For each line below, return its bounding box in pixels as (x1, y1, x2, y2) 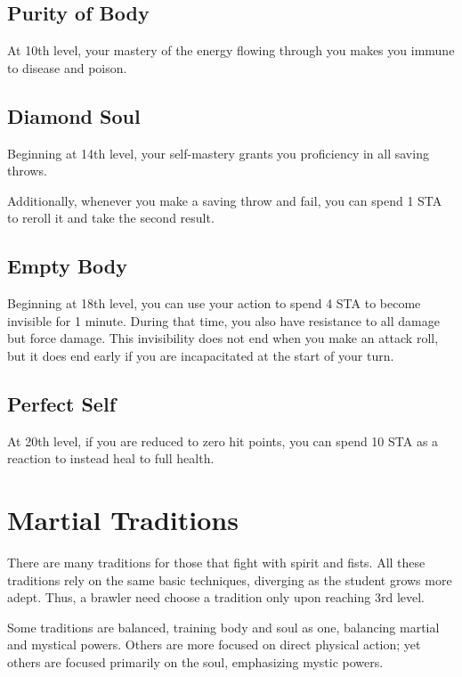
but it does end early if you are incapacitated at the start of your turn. (7, 346, 394, 364)
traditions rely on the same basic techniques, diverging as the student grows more (7, 570, 452, 589)
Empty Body (7, 252, 128, 280)
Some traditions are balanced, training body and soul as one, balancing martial (7, 617, 440, 636)
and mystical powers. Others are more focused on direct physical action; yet (7, 635, 421, 654)
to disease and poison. (7, 58, 127, 77)
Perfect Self (7, 389, 117, 417)
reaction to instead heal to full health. (7, 449, 215, 468)
